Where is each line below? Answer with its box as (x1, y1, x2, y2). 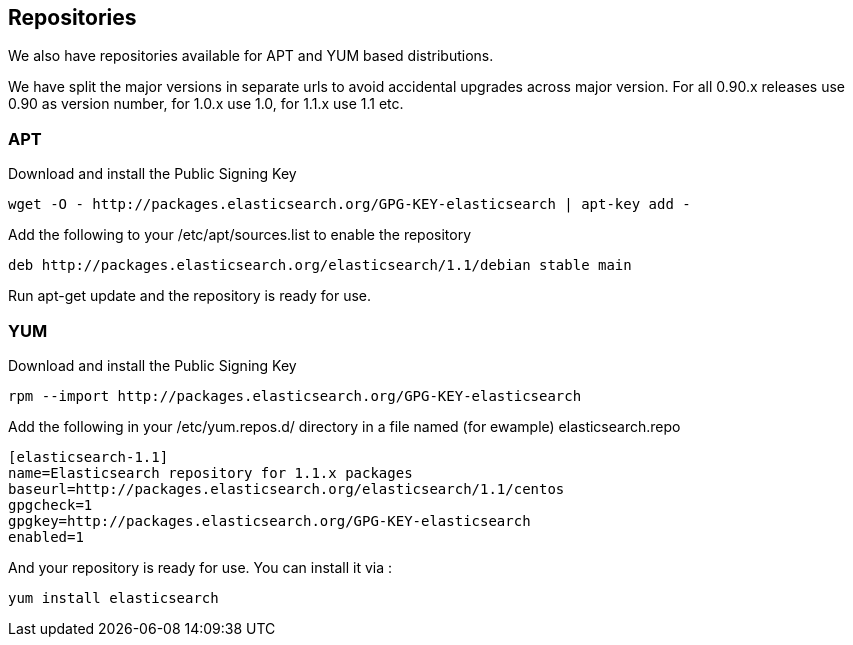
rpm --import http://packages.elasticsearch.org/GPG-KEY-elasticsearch (8, 387, 582, 404)
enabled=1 (8, 528, 84, 545)
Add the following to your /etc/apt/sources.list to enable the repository (8, 226, 472, 244)
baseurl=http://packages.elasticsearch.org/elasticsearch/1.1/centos (8, 480, 565, 497)
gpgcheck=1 (8, 496, 93, 513)
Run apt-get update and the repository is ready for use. (8, 287, 372, 305)
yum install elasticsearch (8, 589, 219, 606)
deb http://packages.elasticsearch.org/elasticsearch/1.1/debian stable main (8, 257, 632, 274)
